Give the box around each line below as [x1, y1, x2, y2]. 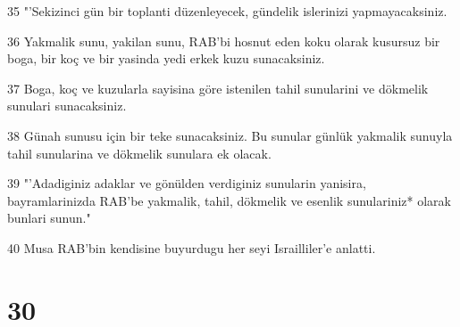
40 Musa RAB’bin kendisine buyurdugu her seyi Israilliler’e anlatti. [7, 238, 376, 257]
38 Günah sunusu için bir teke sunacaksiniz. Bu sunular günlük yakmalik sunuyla [7, 126, 453, 144]
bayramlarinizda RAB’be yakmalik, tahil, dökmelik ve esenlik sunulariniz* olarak [7, 191, 451, 209]
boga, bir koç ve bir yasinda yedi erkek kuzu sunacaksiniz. [7, 49, 325, 68]
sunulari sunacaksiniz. [7, 96, 127, 115]
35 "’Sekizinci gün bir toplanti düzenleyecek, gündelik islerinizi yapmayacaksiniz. [7, 2, 447, 20]
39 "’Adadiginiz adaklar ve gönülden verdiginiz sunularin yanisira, [7, 174, 366, 192]
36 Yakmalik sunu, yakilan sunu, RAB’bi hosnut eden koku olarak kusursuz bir [7, 31, 440, 50]
